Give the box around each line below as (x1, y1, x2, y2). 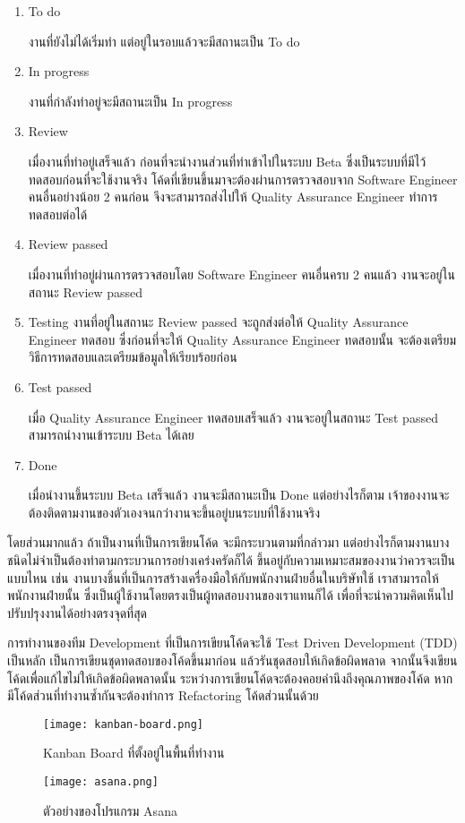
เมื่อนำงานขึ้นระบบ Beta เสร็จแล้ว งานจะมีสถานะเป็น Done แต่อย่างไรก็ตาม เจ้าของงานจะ (28, 485, 450, 504)
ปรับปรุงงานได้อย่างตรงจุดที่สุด (7, 603, 147, 622)
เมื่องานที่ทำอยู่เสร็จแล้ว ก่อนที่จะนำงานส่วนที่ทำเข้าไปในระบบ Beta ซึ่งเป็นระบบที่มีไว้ (28, 151, 426, 170)
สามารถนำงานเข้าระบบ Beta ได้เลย (28, 425, 194, 444)
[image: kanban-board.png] (43, 717, 203, 731)
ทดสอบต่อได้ (28, 204, 88, 223)
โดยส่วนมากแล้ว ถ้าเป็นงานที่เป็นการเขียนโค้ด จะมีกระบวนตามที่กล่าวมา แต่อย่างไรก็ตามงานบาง (7, 533, 450, 552)
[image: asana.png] (43, 776, 159, 789)
